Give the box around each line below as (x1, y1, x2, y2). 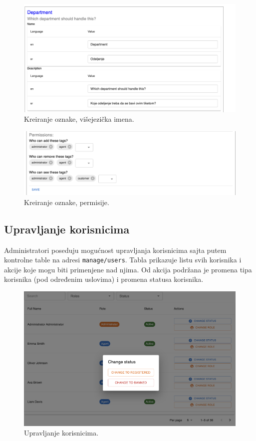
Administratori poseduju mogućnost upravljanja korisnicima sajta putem (4, 244, 227, 255)
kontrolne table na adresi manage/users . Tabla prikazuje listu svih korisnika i (4, 254, 242, 265)
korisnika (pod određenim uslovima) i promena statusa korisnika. (4, 274, 204, 284)
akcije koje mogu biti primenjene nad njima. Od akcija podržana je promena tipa (4, 264, 252, 274)
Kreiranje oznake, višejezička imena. (24, 114, 134, 124)
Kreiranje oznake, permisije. (24, 197, 109, 207)
